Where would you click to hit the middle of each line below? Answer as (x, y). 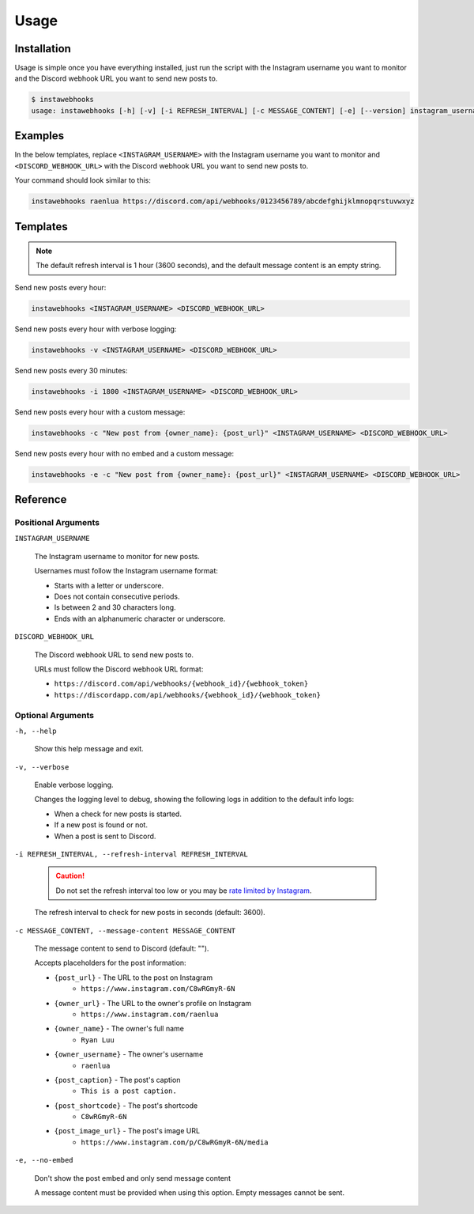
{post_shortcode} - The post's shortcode (126, 1105)
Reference (41, 499)
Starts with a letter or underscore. (109, 585)
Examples (39, 136)
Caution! (70, 876)
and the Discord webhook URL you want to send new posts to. (116, 78)
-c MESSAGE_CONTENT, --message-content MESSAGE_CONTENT (125, 930)
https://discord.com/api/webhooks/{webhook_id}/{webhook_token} (181, 684)
